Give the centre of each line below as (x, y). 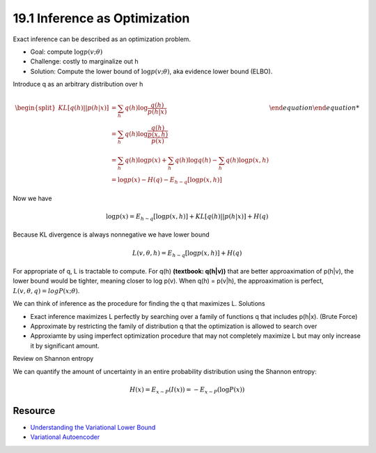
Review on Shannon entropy (53, 359)
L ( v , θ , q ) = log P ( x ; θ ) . (46, 290)
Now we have (32, 198)
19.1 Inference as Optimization (101, 18)
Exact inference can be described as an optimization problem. (102, 39)
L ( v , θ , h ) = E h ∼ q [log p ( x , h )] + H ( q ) (187, 253)
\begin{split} (35, 108)
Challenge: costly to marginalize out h (84, 61)
